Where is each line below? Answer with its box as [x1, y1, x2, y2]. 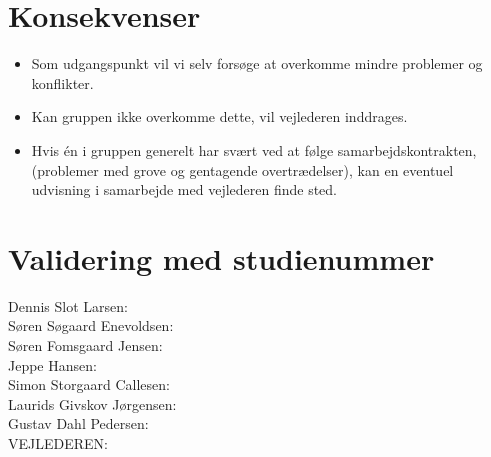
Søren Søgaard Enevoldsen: [8, 315, 174, 336]
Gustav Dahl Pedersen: [8, 413, 149, 434]
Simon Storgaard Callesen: [8, 374, 170, 395]
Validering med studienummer [8, 237, 435, 278]
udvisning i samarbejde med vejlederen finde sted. [31, 179, 338, 200]
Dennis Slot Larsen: [8, 295, 128, 316]
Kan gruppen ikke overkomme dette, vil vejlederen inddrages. [31, 106, 408, 127]
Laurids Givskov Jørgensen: [8, 393, 177, 414]
